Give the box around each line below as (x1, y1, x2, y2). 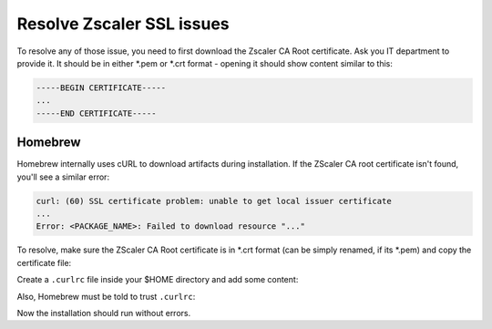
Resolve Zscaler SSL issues (16, 14, 230, 34)
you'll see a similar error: (16, 171, 109, 182)
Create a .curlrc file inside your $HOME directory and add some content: (16, 274, 299, 285)
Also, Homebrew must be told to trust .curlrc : (16, 291, 196, 302)
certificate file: (16, 257, 72, 268)
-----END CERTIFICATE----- (36, 108, 157, 118)
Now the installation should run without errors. (16, 307, 191, 318)
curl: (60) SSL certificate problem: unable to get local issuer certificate (36, 196, 392, 206)
